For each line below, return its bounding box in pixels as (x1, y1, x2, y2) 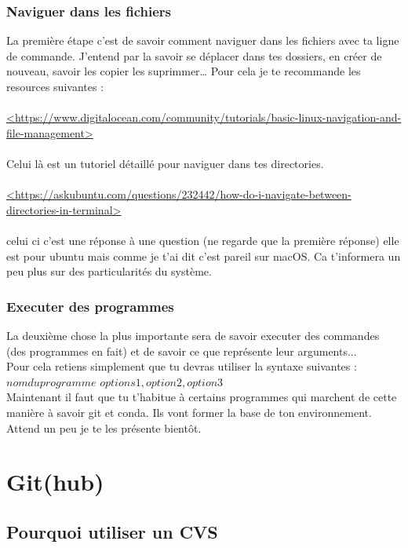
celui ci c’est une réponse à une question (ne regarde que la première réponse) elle (6, 232, 399, 248)
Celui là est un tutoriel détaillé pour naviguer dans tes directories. (6, 155, 324, 171)
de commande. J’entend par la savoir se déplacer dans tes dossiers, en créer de (6, 47, 382, 64)
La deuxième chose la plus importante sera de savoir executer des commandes (6, 327, 380, 343)
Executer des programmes (6, 296, 174, 316)
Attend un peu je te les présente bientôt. (6, 419, 202, 436)
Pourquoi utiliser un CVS (6, 519, 218, 543)
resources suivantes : (6, 79, 104, 94)
